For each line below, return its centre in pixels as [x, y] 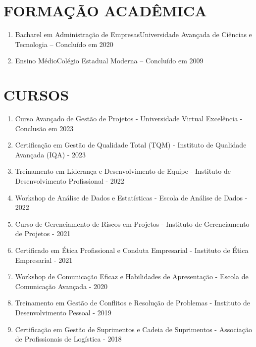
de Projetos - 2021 [43, 233]
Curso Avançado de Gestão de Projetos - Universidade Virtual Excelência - [129, 119]
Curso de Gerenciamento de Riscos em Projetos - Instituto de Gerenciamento [132, 223]
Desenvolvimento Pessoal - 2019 [63, 312]
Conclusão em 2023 [44, 128]
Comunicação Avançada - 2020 [61, 286]
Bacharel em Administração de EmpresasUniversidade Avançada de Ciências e [133, 34]
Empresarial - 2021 [44, 260]
